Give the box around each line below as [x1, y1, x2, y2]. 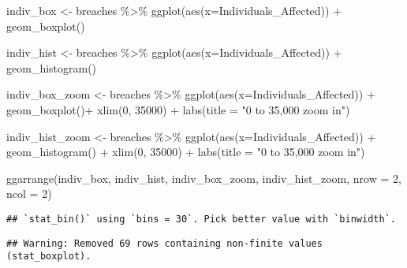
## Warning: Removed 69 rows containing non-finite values [6, 237, 323, 249]
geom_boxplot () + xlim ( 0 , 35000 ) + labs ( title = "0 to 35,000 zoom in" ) [6, 101, 350, 117]
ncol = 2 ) [6, 185, 52, 202]
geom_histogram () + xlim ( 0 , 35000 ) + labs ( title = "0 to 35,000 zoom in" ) [6, 143, 365, 160]
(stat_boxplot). [6, 251, 91, 262]
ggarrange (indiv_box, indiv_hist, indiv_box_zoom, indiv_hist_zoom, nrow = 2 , [6, 169, 401, 186]
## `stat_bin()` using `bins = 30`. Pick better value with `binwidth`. [6, 213, 396, 225]
